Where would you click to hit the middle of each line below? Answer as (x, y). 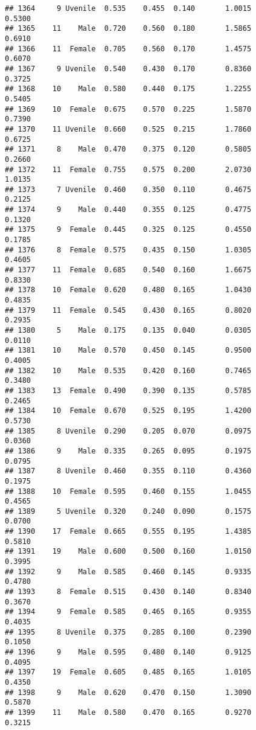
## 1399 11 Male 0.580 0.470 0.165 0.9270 (128, 712)
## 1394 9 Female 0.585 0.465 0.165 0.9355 (128, 612)
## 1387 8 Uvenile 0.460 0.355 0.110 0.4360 (128, 471)
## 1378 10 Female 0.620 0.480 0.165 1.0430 (128, 290)
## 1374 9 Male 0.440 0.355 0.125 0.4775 (128, 210)
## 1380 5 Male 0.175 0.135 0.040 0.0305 (128, 330)
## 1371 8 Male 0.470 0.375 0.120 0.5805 (128, 149)
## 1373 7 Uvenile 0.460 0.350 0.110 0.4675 (128, 189)
